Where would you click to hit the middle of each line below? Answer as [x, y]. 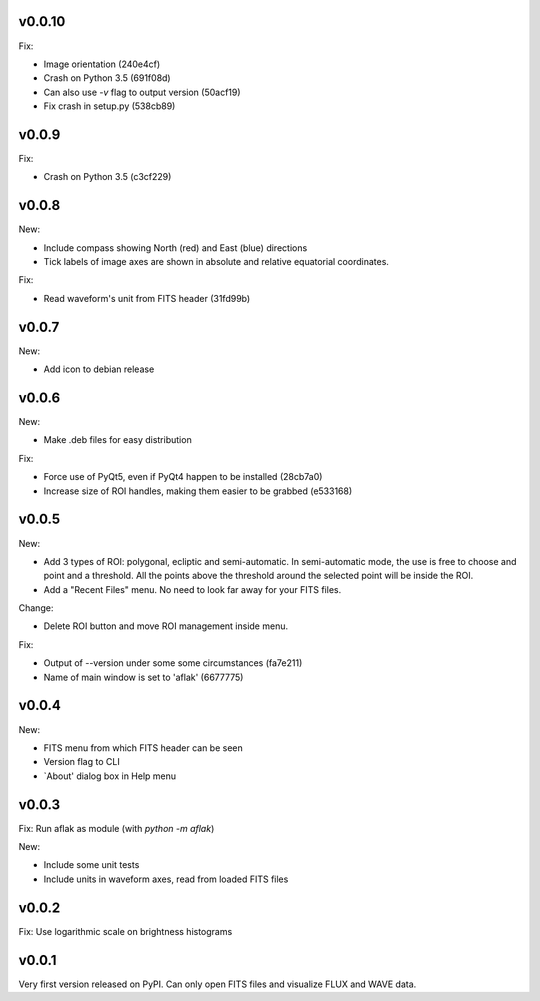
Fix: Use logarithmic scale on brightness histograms [125, 931]
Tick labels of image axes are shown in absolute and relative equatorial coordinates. [216, 262]
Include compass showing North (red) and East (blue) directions [175, 247]
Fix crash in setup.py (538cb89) [109, 106]
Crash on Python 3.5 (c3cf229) [107, 177]
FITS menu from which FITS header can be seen [143, 747]
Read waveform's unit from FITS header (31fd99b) [147, 298]
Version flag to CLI [81, 762]
